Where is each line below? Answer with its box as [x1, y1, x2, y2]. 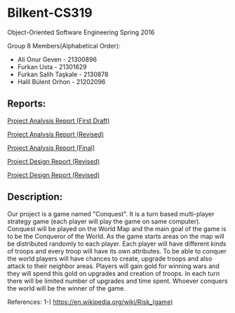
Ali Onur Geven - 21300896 [17, 55, 97, 64]
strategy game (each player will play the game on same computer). [7, 217, 201, 225]
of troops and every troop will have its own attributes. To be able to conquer [7, 246, 227, 255]
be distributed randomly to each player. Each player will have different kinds [7, 239, 227, 248]
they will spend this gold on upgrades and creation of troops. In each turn [7, 269, 220, 277]
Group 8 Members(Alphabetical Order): [7, 41, 121, 50]
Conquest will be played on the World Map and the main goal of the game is [7, 224, 227, 232]
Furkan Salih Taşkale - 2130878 [17, 70, 109, 78]
